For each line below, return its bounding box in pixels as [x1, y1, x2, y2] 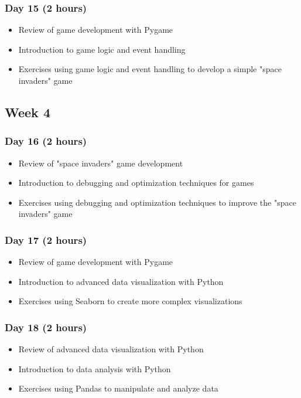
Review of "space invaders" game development [18, 157, 183, 169]
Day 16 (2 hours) [5, 134, 87, 148]
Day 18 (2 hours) [5, 319, 87, 334]
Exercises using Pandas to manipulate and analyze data [18, 382, 218, 394]
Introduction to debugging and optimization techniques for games [18, 176, 254, 189]
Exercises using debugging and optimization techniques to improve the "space [18, 196, 296, 208]
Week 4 [5, 103, 50, 121]
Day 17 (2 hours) [5, 232, 87, 247]
